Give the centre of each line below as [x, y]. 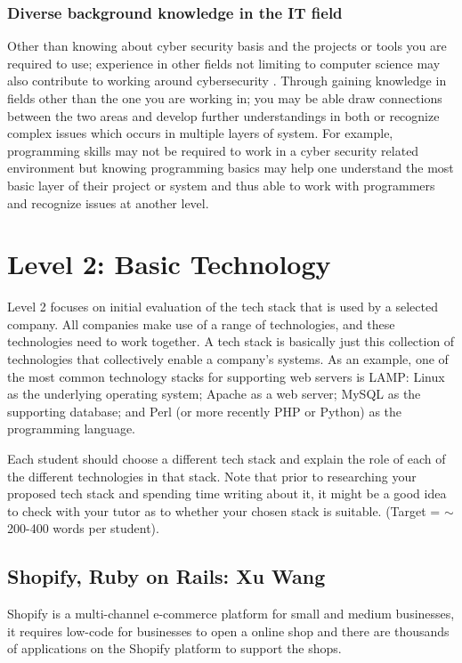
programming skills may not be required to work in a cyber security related [213, 150]
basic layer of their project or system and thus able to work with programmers [221, 185]
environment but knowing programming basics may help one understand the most [231, 168]
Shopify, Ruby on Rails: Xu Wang [166, 576]
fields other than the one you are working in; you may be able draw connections [225, 98]
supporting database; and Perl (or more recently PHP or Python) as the [205, 411]
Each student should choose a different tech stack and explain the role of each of [227, 459]
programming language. [71, 429]
